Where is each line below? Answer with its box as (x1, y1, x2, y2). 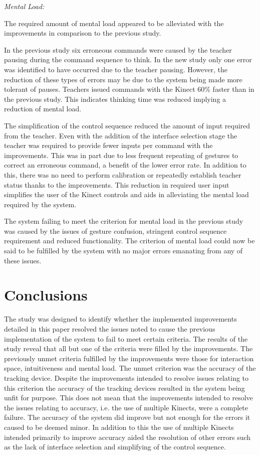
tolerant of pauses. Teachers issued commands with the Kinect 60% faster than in (4, 84, 254, 94)
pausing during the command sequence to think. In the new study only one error (4, 54, 252, 65)
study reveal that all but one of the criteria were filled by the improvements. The (4, 343, 253, 354)
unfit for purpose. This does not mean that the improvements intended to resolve (4, 392, 253, 403)
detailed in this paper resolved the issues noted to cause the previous (4, 323, 215, 334)
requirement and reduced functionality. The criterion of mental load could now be (4, 235, 255, 246)
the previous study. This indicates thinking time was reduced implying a (4, 93, 226, 104)
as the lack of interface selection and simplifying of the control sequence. (4, 441, 226, 452)
